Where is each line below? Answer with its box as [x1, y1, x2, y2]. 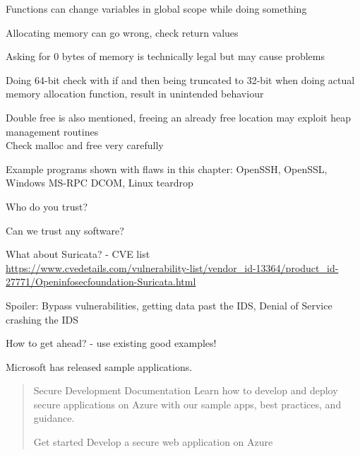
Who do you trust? [6, 199, 88, 213]
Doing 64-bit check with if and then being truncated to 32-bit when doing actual [6, 72, 355, 87]
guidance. [33, 410, 75, 425]
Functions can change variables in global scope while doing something [6, 1, 307, 16]
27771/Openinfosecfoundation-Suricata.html [6, 274, 196, 289]
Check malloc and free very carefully [6, 138, 164, 153]
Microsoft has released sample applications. [6, 359, 193, 374]
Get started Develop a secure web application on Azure [33, 435, 273, 449]
